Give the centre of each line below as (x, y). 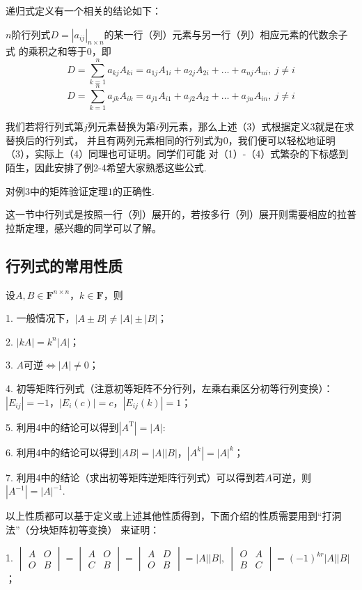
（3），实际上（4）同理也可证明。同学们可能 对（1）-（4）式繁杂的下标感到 (177, 154)
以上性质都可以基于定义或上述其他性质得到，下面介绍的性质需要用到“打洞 (174, 516)
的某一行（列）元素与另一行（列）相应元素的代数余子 (226, 34)
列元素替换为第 (121, 126)
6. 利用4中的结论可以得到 (62, 452)
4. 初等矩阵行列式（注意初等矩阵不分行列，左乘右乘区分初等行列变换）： (170, 388)
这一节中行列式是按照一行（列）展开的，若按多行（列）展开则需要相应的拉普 (181, 214)
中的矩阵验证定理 (69, 191)
